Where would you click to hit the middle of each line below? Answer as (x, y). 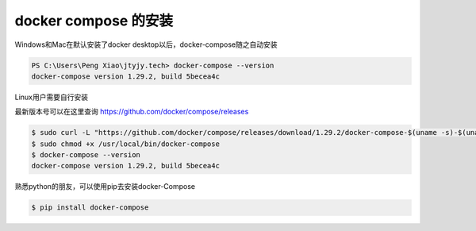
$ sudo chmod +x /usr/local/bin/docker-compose (125, 144)
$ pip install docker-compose (90, 208)
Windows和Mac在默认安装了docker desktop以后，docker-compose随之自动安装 (146, 44)
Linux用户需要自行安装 (52, 97)
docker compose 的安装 (94, 21)
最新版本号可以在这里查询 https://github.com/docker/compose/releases (132, 112)
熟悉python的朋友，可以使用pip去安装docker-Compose (105, 187)
